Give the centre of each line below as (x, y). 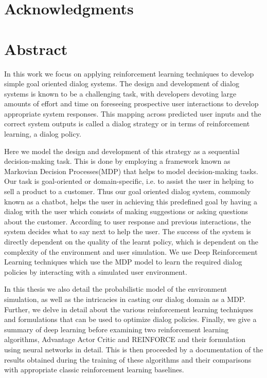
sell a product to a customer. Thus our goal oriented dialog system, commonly (128, 191)
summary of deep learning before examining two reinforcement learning (117, 329)
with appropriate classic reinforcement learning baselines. (94, 370)
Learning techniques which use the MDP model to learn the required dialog (123, 262)
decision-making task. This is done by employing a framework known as (117, 161)
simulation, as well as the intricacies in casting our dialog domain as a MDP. (125, 299)
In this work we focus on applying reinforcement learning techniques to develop (129, 73)
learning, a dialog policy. (43, 134)
